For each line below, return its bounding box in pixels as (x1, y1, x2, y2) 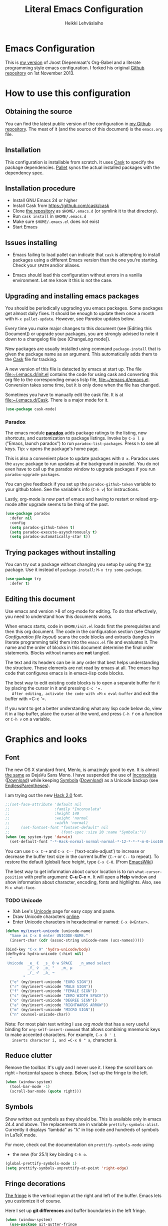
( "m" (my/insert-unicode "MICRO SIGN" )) (9, 1007, 95, 1012)
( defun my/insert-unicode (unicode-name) (5, 928, 93, 933)
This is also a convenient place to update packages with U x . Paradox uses (5, 455, 159, 461)
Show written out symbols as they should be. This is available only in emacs (5, 1116, 161, 1122)
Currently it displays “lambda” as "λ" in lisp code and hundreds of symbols (5, 1126, 159, 1132)
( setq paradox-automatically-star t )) (9, 534, 91, 539)
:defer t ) (9, 581, 30, 586)
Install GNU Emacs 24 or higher (12, 197, 77, 203)
